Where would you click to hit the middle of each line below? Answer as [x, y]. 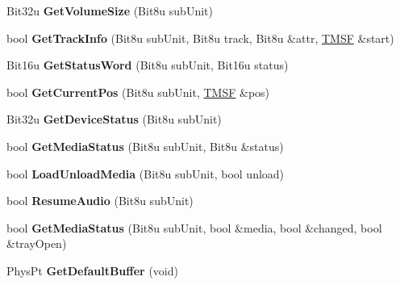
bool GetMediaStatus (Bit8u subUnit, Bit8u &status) [145, 146]
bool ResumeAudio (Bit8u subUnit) [100, 201]
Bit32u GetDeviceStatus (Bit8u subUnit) [114, 119]
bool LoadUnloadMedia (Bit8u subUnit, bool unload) [146, 173]
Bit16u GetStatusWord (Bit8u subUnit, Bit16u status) [148, 65]
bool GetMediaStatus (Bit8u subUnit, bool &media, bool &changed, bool [194, 227]
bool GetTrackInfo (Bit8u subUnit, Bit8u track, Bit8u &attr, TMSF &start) [200, 38]
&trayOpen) [37, 243]
